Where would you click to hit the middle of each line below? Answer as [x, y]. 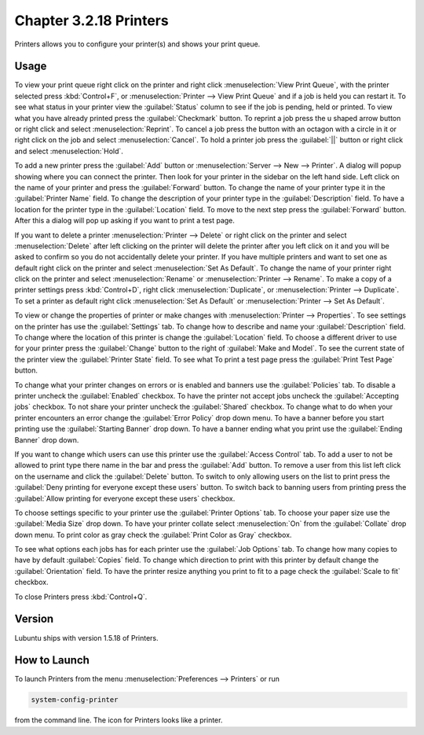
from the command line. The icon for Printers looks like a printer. [119, 720]
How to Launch [52, 660]
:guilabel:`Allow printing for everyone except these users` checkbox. [125, 498]
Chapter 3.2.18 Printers [91, 20]
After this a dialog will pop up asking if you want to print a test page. [125, 221]
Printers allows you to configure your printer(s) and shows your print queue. [137, 44]
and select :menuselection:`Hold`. [69, 151]
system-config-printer [75, 700]
